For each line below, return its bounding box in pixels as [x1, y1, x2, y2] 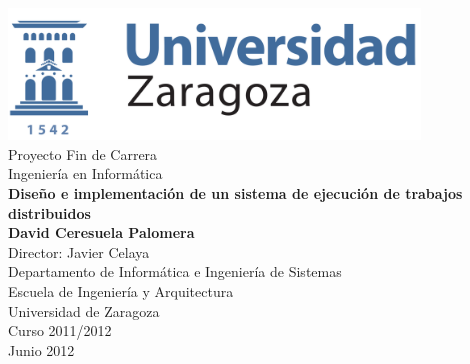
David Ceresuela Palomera [8, 222, 195, 243]
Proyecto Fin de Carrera [8, 143, 158, 164]
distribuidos [8, 202, 91, 223]
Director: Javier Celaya [8, 241, 150, 262]
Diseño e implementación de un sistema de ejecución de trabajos [8, 183, 463, 204]
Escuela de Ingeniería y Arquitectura [8, 281, 234, 302]
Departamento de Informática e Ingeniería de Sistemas [8, 261, 342, 282]
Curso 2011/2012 [8, 320, 112, 341]
